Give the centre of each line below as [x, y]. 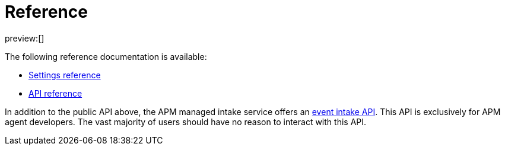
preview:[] [25, 38]
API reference [55, 93]
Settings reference [65, 75]
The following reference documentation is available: [106, 56]
